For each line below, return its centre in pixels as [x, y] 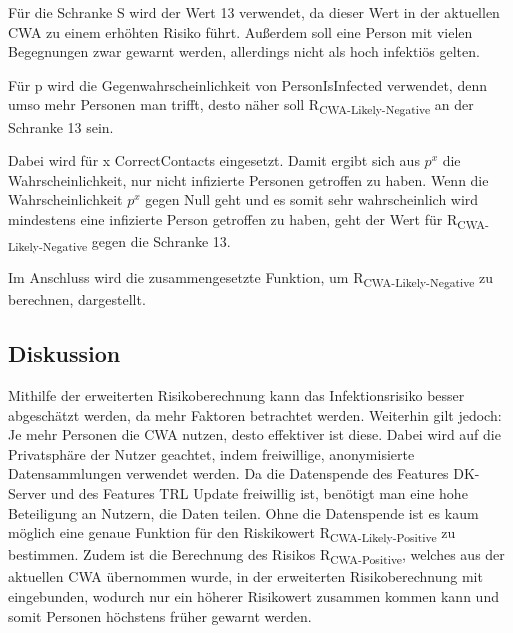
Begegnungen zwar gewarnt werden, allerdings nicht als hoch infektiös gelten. [244, 51]
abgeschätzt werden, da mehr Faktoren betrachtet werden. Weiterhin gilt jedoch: [255, 414]
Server [27, 493]
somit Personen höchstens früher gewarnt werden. [160, 615]
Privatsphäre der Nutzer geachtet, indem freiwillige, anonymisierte [211, 453]
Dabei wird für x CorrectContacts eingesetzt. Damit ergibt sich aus [214, 160]
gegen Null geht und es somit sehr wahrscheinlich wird [312, 199]
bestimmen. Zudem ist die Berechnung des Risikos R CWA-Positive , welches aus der [256, 556]
